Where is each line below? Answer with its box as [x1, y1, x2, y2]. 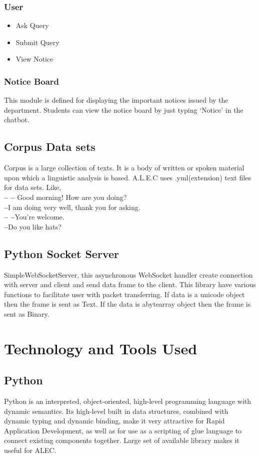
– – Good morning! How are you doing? [4, 191, 127, 202]
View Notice [15, 54, 53, 64]
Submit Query [15, 37, 59, 47]
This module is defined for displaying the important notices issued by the [4, 95, 228, 105]
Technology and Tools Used [4, 338, 197, 358]
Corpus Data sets [4, 139, 95, 154]
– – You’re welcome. [4, 211, 64, 222]
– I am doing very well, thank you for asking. [4, 201, 140, 212]
